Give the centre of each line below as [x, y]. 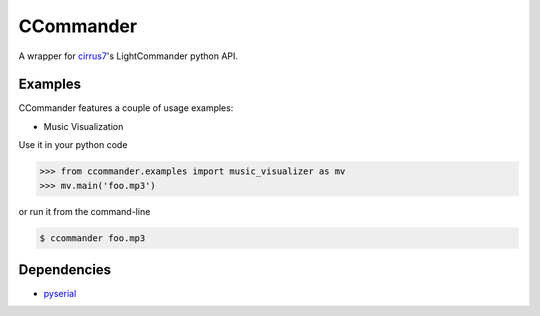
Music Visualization [83, 126]
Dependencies [65, 269]
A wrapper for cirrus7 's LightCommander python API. [128, 56]
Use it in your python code [73, 145]
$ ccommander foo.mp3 [92, 238]
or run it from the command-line [84, 211]
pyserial [60, 294]
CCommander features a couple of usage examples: [126, 108]
